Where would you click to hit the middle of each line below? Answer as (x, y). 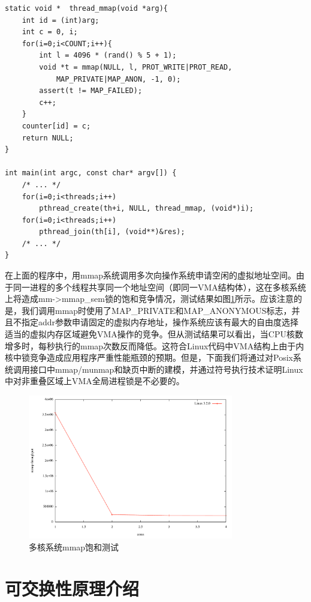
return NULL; (48, 138)
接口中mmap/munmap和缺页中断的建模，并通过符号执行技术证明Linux (166, 369)
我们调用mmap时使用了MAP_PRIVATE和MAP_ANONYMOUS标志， (156, 310)
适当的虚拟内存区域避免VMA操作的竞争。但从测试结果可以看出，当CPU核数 (154, 334)
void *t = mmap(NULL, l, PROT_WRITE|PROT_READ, (136, 67)
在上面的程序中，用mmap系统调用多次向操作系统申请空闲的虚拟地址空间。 (151, 275)
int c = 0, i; (50, 32)
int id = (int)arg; (61, 20)
